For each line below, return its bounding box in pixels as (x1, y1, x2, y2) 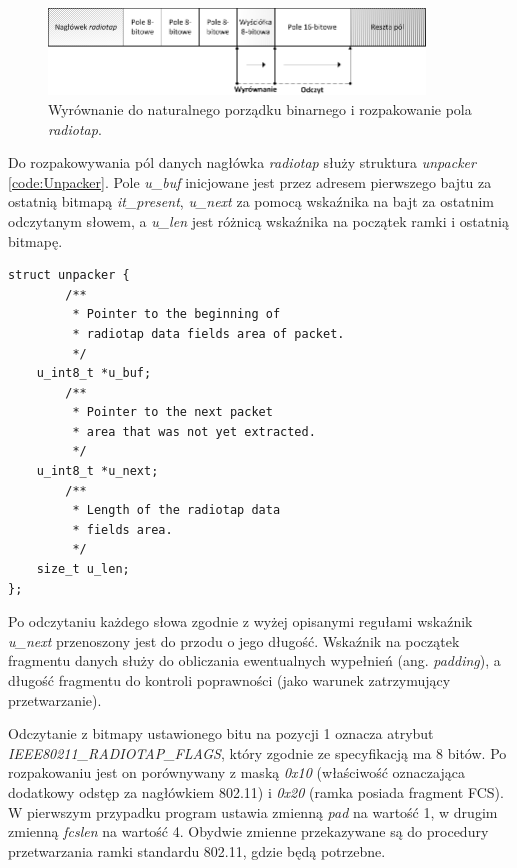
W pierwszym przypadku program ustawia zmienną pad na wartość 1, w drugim (8, 801, 498, 822)
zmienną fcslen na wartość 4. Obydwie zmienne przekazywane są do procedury (8, 821, 489, 842)
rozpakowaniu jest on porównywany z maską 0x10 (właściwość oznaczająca (8, 762, 465, 783)
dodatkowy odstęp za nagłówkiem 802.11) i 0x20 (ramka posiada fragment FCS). (8, 781, 504, 802)
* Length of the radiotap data (72, 503, 281, 518)
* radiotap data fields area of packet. (72, 326, 345, 341)
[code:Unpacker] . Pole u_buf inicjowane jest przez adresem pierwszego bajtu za (8, 171, 492, 192)
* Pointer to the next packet (72, 405, 273, 420)
